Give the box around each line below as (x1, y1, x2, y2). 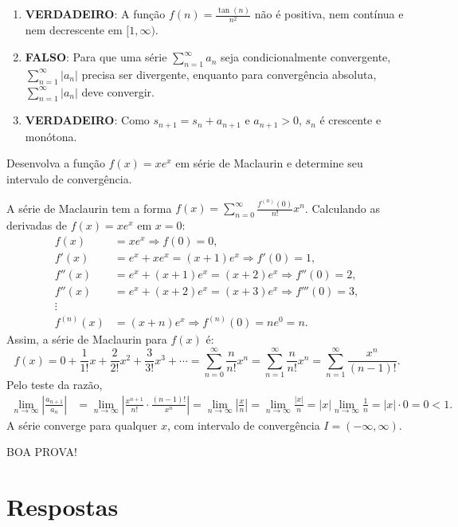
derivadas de (6, 217, 67, 234)
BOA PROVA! (6, 443, 77, 460)
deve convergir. (81, 83, 155, 100)
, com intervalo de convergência (166, 416, 320, 433)
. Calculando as (304, 199, 381, 216)
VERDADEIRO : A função (25, 6, 166, 22)
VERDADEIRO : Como (25, 112, 150, 128)
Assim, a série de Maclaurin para (6, 331, 167, 348)
